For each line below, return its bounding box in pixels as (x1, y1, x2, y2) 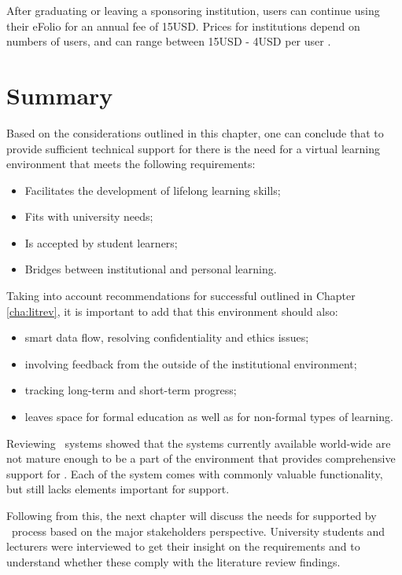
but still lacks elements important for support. (6, 481, 230, 497)
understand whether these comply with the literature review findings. (6, 553, 341, 570)
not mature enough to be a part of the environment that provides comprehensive (6, 450, 396, 467)
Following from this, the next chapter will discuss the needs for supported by (6, 507, 377, 523)
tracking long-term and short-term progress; (24, 382, 237, 398)
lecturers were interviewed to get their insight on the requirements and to (6, 538, 360, 555)
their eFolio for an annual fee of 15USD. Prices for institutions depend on (6, 17, 360, 34)
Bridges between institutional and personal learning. (24, 261, 277, 277)
